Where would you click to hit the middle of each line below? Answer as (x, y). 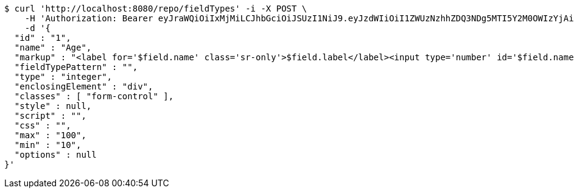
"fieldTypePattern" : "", (76, 67)
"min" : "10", (48, 145)
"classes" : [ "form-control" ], (94, 96)
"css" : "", (43, 125)
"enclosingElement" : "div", (84, 86)
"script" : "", (50, 116)
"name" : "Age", (53, 47)
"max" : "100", (50, 135)
